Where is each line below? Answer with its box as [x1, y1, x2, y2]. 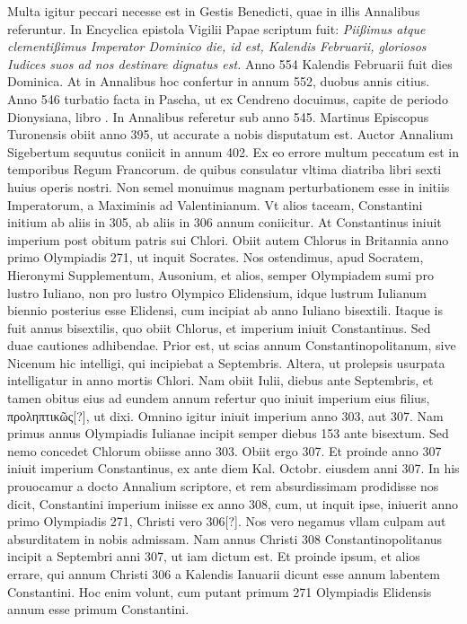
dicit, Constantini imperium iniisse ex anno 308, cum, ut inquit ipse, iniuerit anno [7, 494, 459, 513]
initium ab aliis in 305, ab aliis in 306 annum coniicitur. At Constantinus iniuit [7, 213, 442, 232]
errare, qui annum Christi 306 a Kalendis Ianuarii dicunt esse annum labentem [7, 565, 440, 583]
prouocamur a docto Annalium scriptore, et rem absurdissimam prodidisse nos [7, 477, 439, 496]
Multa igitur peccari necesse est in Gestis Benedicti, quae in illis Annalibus [7, 2, 420, 20]
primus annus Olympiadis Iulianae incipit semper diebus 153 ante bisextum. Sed [7, 424, 449, 443]
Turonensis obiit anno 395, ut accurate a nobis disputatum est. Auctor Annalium [7, 125, 454, 144]
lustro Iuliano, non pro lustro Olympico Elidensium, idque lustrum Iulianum [7, 283, 427, 302]
